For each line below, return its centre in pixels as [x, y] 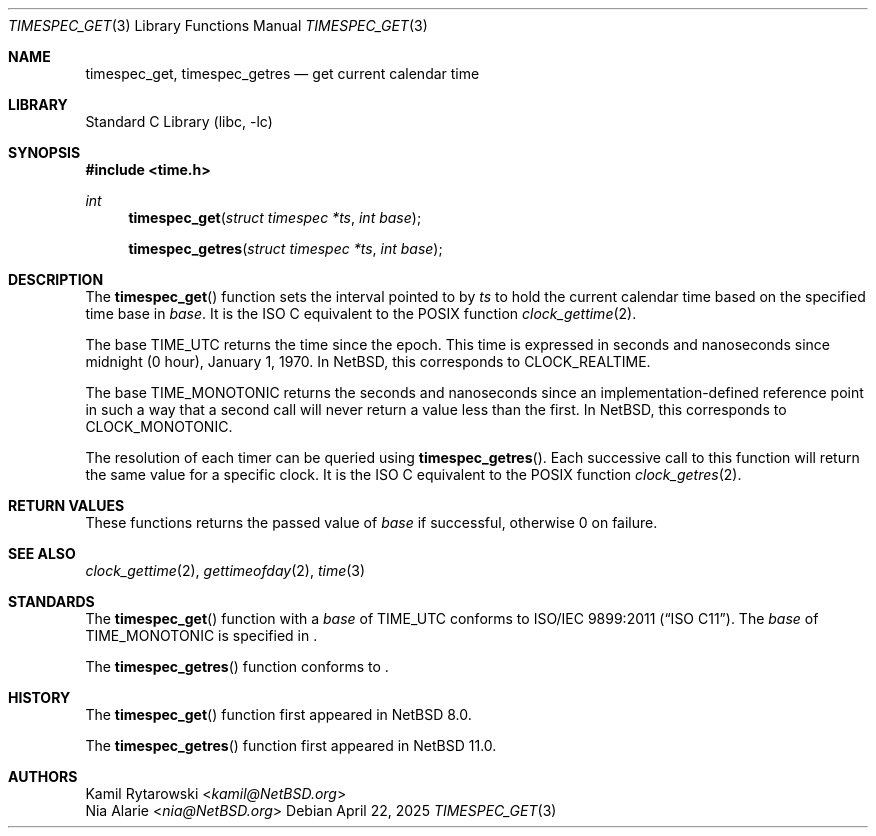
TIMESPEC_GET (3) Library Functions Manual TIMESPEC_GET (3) [218, 25]
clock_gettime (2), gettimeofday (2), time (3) [225, 570]
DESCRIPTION [56, 279]
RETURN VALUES [66, 505]
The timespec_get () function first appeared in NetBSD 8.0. [278, 714]
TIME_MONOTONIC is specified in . [201, 635]
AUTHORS [43, 776]
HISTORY [39, 697]
